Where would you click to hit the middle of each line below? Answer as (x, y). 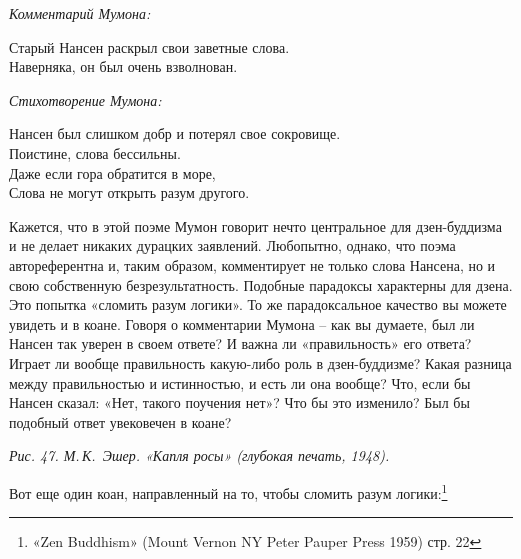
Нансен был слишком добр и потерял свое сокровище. (175, 133)
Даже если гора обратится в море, (112, 172)
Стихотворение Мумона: (85, 99)
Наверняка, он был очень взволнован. (123, 66)
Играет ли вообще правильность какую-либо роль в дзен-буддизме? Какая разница (260, 362)
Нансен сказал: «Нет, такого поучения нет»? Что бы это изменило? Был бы (239, 402)
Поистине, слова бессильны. (95, 152)
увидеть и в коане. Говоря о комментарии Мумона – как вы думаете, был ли (242, 323)
